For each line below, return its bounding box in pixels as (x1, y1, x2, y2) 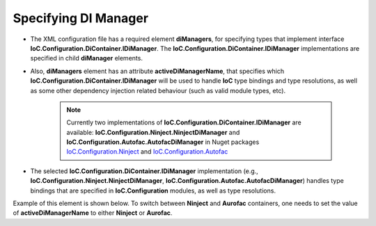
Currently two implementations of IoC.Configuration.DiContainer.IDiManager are (66, 118, 302, 127)
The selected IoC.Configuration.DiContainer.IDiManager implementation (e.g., (30, 167, 259, 175)
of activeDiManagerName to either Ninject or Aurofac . (13, 209, 173, 217)
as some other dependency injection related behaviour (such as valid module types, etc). (30, 86, 285, 95)
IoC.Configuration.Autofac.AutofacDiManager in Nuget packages (66, 138, 260, 146)
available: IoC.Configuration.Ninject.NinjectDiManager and (66, 128, 240, 136)
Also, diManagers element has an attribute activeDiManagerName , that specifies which (30, 67, 285, 75)
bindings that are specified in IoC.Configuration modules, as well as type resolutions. (30, 186, 276, 195)
